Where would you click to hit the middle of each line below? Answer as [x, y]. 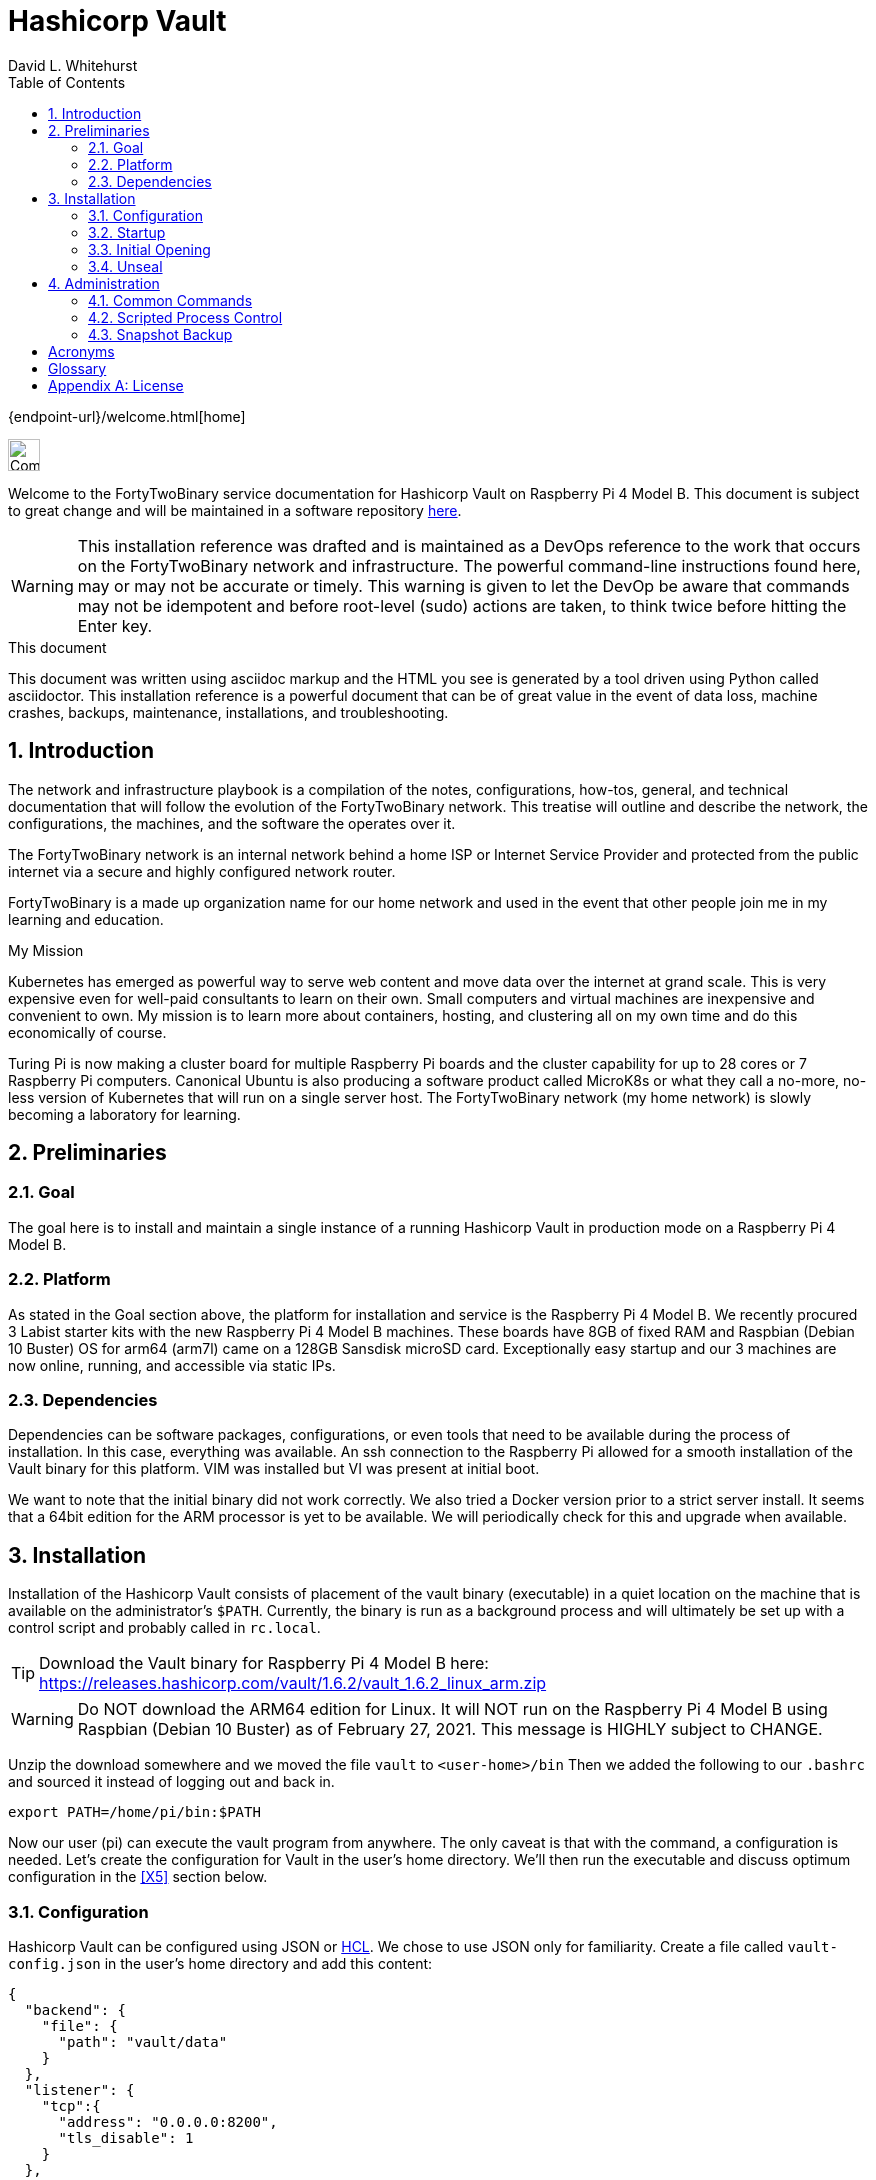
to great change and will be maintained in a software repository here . [235, 510]
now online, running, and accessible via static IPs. [172, 1365]
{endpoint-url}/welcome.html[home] [127, 416]
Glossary [77, 368]
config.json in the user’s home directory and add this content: [220, 1963]
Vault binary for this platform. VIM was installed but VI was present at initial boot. [274, 1469]
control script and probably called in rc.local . [164, 1628]
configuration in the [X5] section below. [138, 1877]
